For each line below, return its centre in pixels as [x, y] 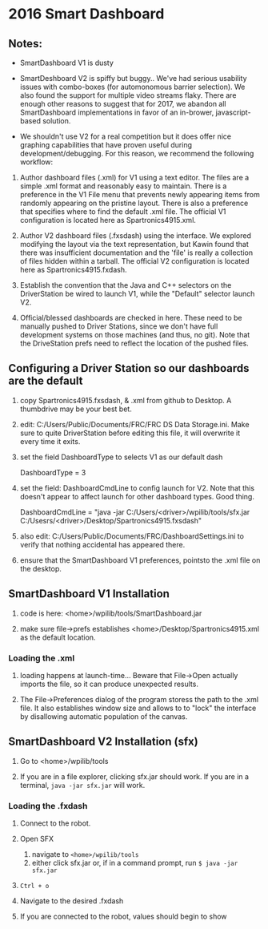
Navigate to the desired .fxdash [72, 901]
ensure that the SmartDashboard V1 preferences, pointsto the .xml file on [140, 560]
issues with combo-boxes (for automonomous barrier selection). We [132, 87]
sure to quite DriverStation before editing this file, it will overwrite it [130, 433]
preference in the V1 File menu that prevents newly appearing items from [140, 194]
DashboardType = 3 [53, 472]
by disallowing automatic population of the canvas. [104, 716]
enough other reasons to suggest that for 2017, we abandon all [123, 104]
